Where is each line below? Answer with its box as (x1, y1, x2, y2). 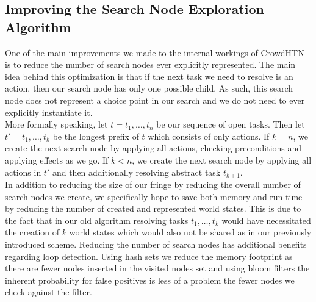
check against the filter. (5, 286, 92, 298)
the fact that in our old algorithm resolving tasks (5, 214, 189, 226)
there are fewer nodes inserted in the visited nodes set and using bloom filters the (5, 262, 310, 275)
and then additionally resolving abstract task (52, 165, 221, 178)
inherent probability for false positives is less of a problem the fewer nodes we (5, 273, 295, 286)
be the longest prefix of (52, 129, 139, 142)
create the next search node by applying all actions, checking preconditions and (5, 142, 302, 154)
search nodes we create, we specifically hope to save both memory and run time (5, 190, 303, 203)
